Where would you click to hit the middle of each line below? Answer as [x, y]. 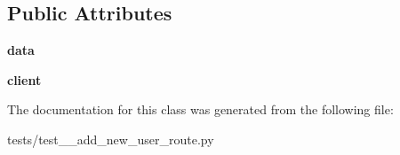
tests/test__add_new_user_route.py [111, 139]
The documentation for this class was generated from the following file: [200, 109]
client [24, 79]
